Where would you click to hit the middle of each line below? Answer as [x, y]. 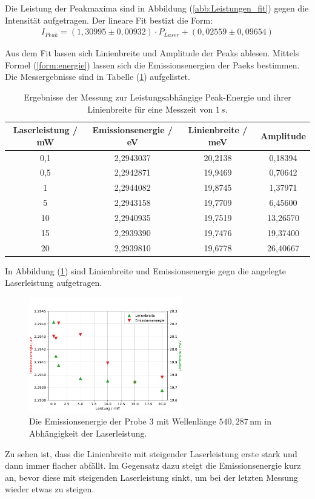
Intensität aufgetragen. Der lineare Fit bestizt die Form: [109, 20]
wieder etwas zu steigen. [50, 489]
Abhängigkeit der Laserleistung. [88, 433]
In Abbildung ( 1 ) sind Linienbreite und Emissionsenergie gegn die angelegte [145, 270]
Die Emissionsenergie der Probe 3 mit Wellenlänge [123, 421]
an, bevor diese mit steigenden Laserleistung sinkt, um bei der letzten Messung [151, 477]
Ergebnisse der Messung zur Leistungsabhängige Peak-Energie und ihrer [157, 97]
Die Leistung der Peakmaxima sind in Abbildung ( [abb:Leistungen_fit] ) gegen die [157, 8]
